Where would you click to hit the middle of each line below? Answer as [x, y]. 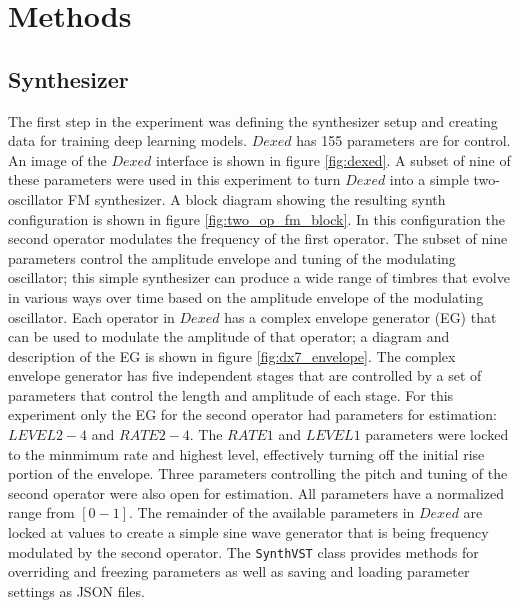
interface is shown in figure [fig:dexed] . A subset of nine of [333, 159]
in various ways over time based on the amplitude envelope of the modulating [246, 296]
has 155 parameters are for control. [403, 140]
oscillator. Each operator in [91, 316]
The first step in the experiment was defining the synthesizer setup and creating [253, 120]
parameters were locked [437, 434]
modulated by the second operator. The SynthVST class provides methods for [243, 551]
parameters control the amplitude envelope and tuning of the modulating [232, 257]
